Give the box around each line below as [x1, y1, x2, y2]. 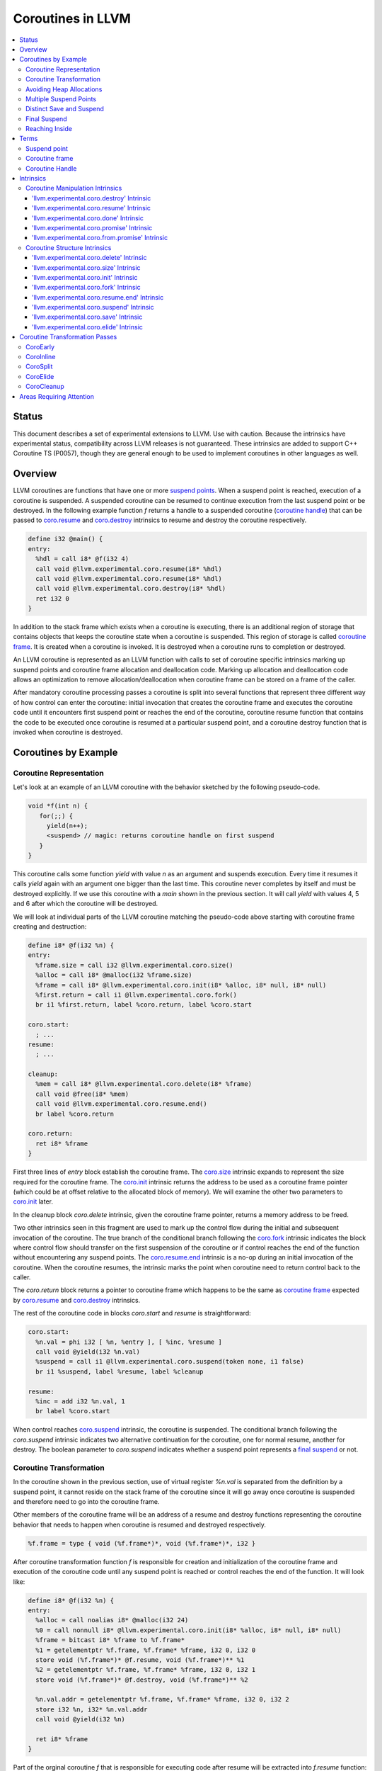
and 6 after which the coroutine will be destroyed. [13, 900, 158, 908]
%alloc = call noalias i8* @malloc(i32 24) [35, 1616, 189, 1624]
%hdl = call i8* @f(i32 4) [35, 555, 129, 563]
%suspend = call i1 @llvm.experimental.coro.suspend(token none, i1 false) [35, 1357, 304, 1366]
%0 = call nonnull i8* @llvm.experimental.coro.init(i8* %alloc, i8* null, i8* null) [35, 1626, 342, 1634]
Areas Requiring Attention [19, 392, 95, 400]
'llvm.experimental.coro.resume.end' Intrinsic [32, 293, 164, 301]
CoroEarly [25, 342, 55, 351]
